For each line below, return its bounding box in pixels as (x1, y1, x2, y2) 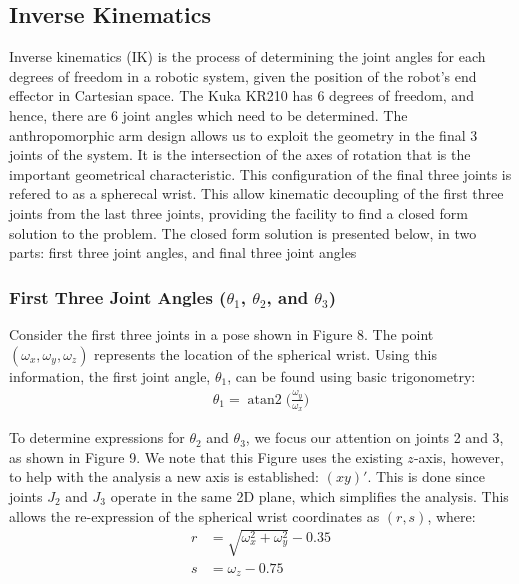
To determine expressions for (9, 427, 185, 448)
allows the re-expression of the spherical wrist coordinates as (9, 505, 380, 526)
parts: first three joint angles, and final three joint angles (9, 242, 357, 263)
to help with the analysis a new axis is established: (9, 466, 320, 487)
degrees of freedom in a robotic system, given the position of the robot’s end (9, 65, 477, 86)
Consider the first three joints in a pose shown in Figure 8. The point (9, 323, 434, 344)
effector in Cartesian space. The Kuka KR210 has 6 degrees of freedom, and (9, 85, 474, 106)
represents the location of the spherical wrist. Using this (94, 343, 437, 364)
